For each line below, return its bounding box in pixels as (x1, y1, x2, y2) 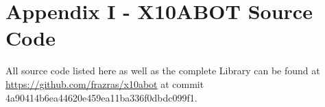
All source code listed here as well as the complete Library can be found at (5, 63, 320, 78)
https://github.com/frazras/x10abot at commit (5, 76, 204, 91)
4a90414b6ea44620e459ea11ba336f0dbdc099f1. (5, 90, 197, 104)
